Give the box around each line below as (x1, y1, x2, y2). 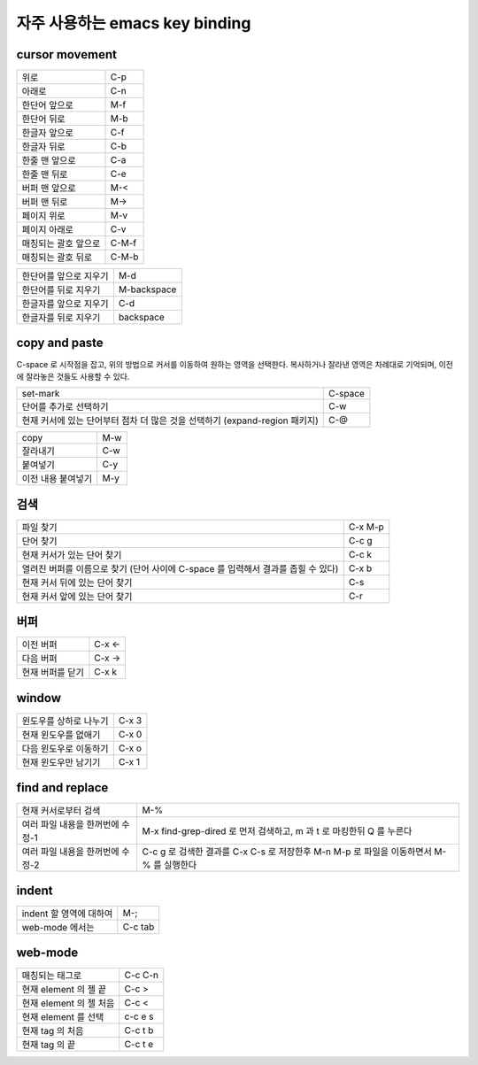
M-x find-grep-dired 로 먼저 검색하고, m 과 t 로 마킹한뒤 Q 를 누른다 (142, 825, 412, 837)
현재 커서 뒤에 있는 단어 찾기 (21, 576, 133, 589)
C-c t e (124, 1038, 154, 1051)
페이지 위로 (21, 210, 66, 222)
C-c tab (122, 921, 155, 933)
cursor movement (16, 47, 117, 62)
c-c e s (124, 1010, 154, 1023)
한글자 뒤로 (21, 141, 66, 153)
